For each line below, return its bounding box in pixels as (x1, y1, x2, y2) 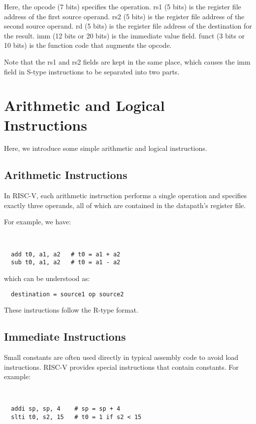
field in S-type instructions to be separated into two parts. (4, 66, 180, 76)
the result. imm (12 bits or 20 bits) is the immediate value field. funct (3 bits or (4, 30, 245, 40)
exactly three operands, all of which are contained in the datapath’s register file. (4, 200, 246, 210)
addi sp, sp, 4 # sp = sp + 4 (11, 405, 121, 413)
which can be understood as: (4, 273, 90, 283)
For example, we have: (4, 216, 71, 227)
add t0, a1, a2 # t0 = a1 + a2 (11, 250, 121, 258)
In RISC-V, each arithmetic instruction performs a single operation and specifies (4, 190, 247, 201)
